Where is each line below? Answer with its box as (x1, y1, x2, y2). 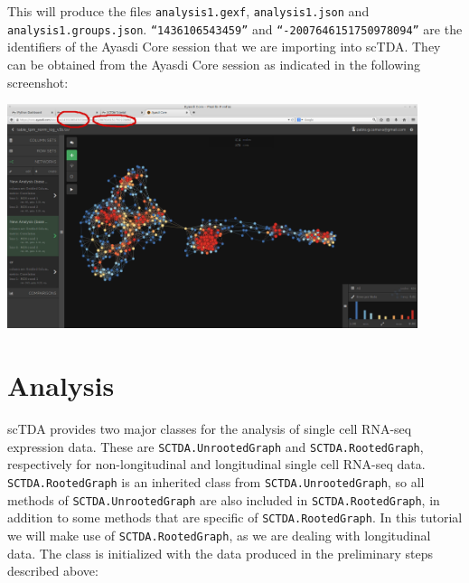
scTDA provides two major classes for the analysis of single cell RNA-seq (7, 419, 412, 438)
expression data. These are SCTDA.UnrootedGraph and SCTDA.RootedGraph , (7, 437, 424, 456)
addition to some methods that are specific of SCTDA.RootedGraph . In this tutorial (7, 508, 463, 527)
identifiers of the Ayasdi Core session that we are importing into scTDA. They (7, 37, 441, 56)
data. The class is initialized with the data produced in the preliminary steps (7, 543, 434, 562)
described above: (7, 561, 98, 580)
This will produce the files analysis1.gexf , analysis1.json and (7, 2, 370, 20)
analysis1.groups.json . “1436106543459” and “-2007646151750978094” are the (7, 19, 463, 38)
